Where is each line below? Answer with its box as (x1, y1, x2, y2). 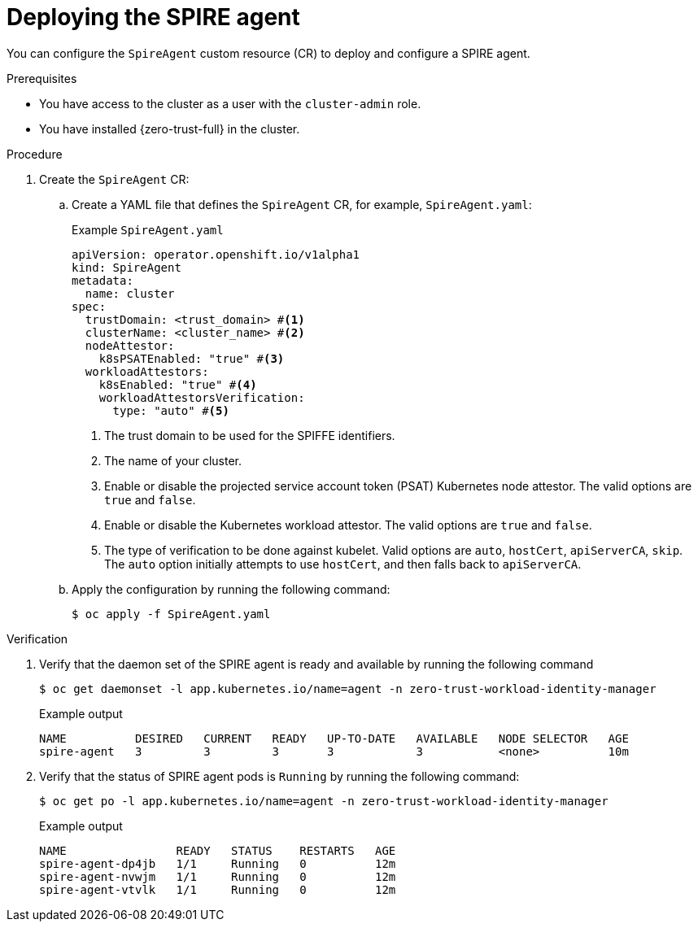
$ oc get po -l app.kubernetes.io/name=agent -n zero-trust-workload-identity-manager (39, 794, 609, 808)
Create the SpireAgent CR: (39, 172, 190, 186)
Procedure (7, 146, 63, 161)
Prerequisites (7, 71, 77, 85)
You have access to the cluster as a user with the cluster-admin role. (39, 96, 421, 111)
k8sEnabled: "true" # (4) (98, 377, 257, 391)
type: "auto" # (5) (112, 403, 229, 417)
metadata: (72, 273, 133, 287)
